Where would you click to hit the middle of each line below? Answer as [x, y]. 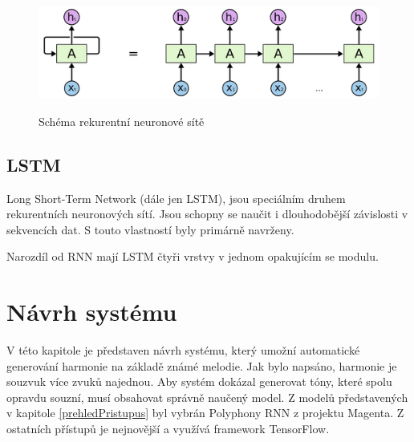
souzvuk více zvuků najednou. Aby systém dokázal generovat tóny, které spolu [199, 381]
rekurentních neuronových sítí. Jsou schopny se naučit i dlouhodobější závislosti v [207, 214]
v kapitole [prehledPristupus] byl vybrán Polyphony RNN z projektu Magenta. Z [205, 413]
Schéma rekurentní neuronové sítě [122, 121]
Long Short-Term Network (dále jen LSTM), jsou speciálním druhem [176, 198]
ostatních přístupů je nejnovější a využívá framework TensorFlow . [168, 429]
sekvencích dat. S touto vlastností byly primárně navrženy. [150, 229]
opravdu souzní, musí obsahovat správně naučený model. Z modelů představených [207, 397]
